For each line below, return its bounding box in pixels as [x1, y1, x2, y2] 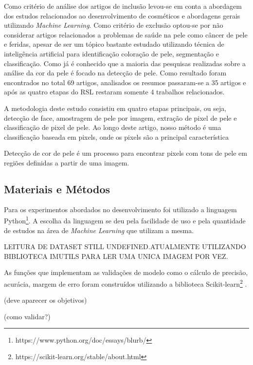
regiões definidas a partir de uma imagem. [4, 157, 129, 167]
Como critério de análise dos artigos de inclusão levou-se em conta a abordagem [4, 1, 242, 11]
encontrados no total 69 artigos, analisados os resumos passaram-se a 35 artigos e [4, 77, 246, 87]
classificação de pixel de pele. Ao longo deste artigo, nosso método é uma [4, 122, 221, 132]
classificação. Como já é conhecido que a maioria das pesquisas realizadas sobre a [4, 58, 246, 68]
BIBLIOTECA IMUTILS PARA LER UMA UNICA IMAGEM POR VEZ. [4, 251, 228, 261]
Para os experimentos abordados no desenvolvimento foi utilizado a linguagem [4, 204, 237, 214]
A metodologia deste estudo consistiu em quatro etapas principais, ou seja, [4, 103, 227, 113]
